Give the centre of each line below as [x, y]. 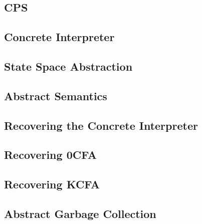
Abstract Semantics [56, 95]
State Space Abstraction [68, 66]
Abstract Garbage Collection [80, 213]
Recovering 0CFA [50, 155]
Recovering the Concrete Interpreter [101, 125]
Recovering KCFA [52, 184]
